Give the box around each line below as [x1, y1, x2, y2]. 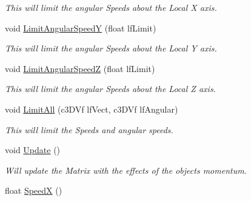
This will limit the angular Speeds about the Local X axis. [5, 1, 217, 13]
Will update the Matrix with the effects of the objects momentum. [5, 163, 247, 176]
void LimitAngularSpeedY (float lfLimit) [5, 21, 156, 34]
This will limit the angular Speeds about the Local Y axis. [5, 42, 217, 54]
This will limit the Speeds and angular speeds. [5, 123, 173, 136]
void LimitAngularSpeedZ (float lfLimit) [5, 62, 155, 74]
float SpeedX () [5, 184, 62, 197]
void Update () [5, 143, 61, 156]
